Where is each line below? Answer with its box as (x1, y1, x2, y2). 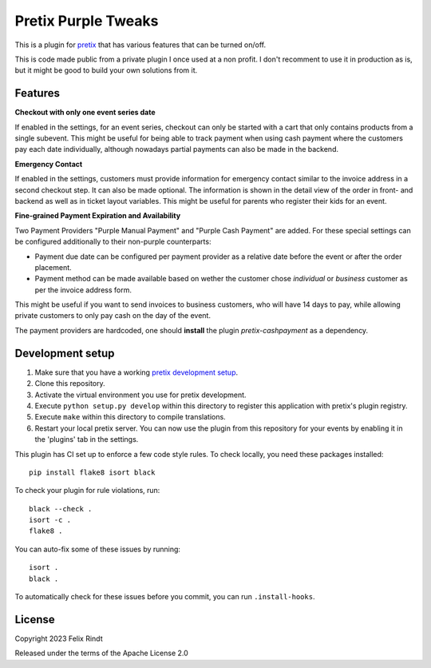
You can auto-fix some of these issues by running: (14, 544, 181, 554)
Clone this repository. (34, 379, 105, 388)
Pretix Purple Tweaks (14, 12, 159, 30)
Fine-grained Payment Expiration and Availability (14, 211, 181, 221)
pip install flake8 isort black (29, 467, 156, 477)
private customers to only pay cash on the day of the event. (14, 311, 212, 320)
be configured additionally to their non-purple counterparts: (14, 237, 212, 247)
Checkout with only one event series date (14, 108, 156, 117)
